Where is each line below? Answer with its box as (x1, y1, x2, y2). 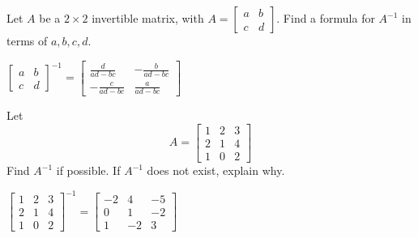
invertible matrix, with (92, 10, 204, 26)
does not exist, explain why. (147, 162, 285, 179)
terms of (6, 32, 48, 49)
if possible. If (56, 162, 121, 179)
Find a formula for (283, 10, 375, 26)
